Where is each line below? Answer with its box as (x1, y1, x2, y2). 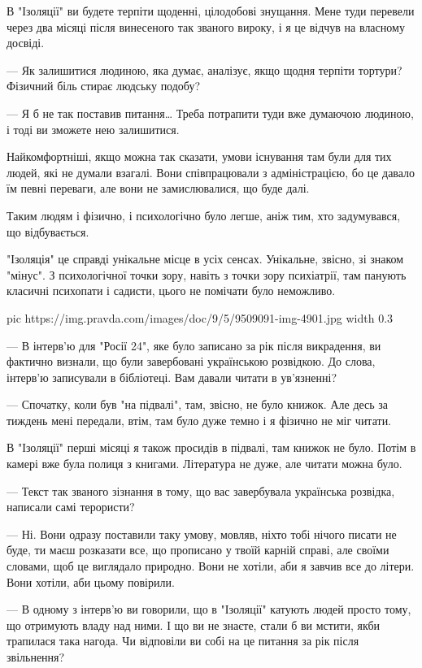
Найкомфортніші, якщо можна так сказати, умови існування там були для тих (7, 148, 392, 165)
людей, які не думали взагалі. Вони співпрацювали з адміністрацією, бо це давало (7, 163, 415, 180)
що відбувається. (7, 223, 89, 240)
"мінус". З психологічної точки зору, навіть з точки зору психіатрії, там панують (7, 266, 407, 283)
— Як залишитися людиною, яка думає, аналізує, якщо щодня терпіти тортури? (7, 61, 402, 78)
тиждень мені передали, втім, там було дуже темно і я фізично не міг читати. (7, 411, 392, 428)
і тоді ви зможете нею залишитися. (7, 120, 180, 137)
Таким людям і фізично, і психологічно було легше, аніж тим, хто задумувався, (7, 206, 401, 223)
